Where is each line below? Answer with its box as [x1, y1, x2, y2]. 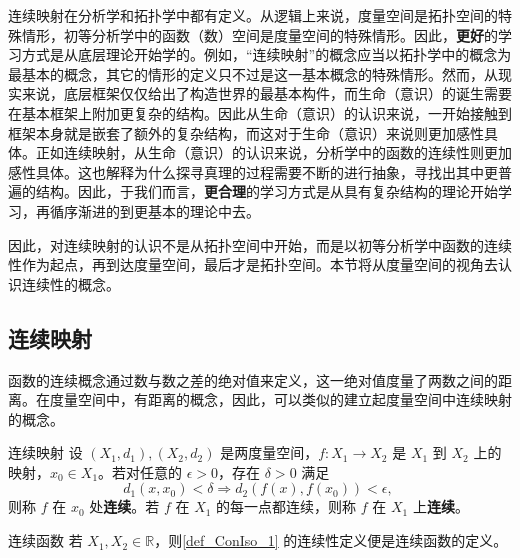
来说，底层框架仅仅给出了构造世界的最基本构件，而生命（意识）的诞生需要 [21, 83, 512, 104]
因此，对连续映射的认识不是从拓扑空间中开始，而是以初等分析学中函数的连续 [8, 234, 512, 255]
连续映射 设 [8, 442, 83, 463]
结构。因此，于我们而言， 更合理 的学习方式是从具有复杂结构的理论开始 [35, 181, 498, 202]
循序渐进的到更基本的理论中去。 [49, 200, 260, 221]
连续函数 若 [8, 530, 83, 551]
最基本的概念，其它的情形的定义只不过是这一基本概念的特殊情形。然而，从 [8, 63, 498, 84]
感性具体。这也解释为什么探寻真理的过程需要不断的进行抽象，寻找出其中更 [8, 161, 498, 182]
